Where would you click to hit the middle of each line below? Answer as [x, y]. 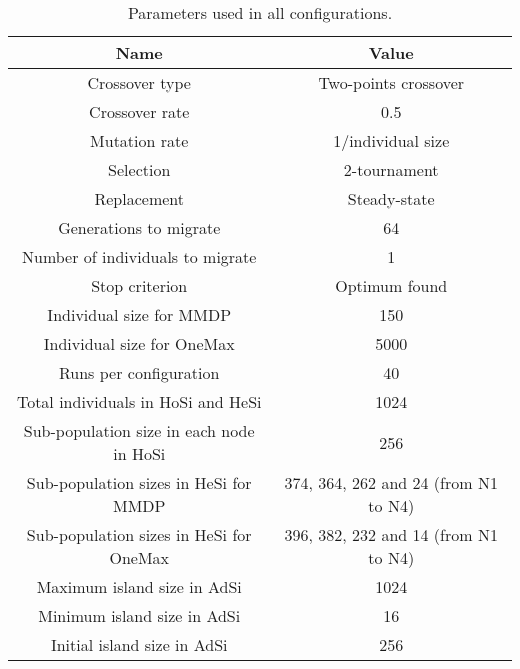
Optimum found [391, 285]
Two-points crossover [391, 82]
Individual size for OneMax [139, 343]
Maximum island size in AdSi [139, 586]
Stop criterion [139, 285]
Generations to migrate [139, 227]
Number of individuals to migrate [139, 256]
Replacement [139, 198]
